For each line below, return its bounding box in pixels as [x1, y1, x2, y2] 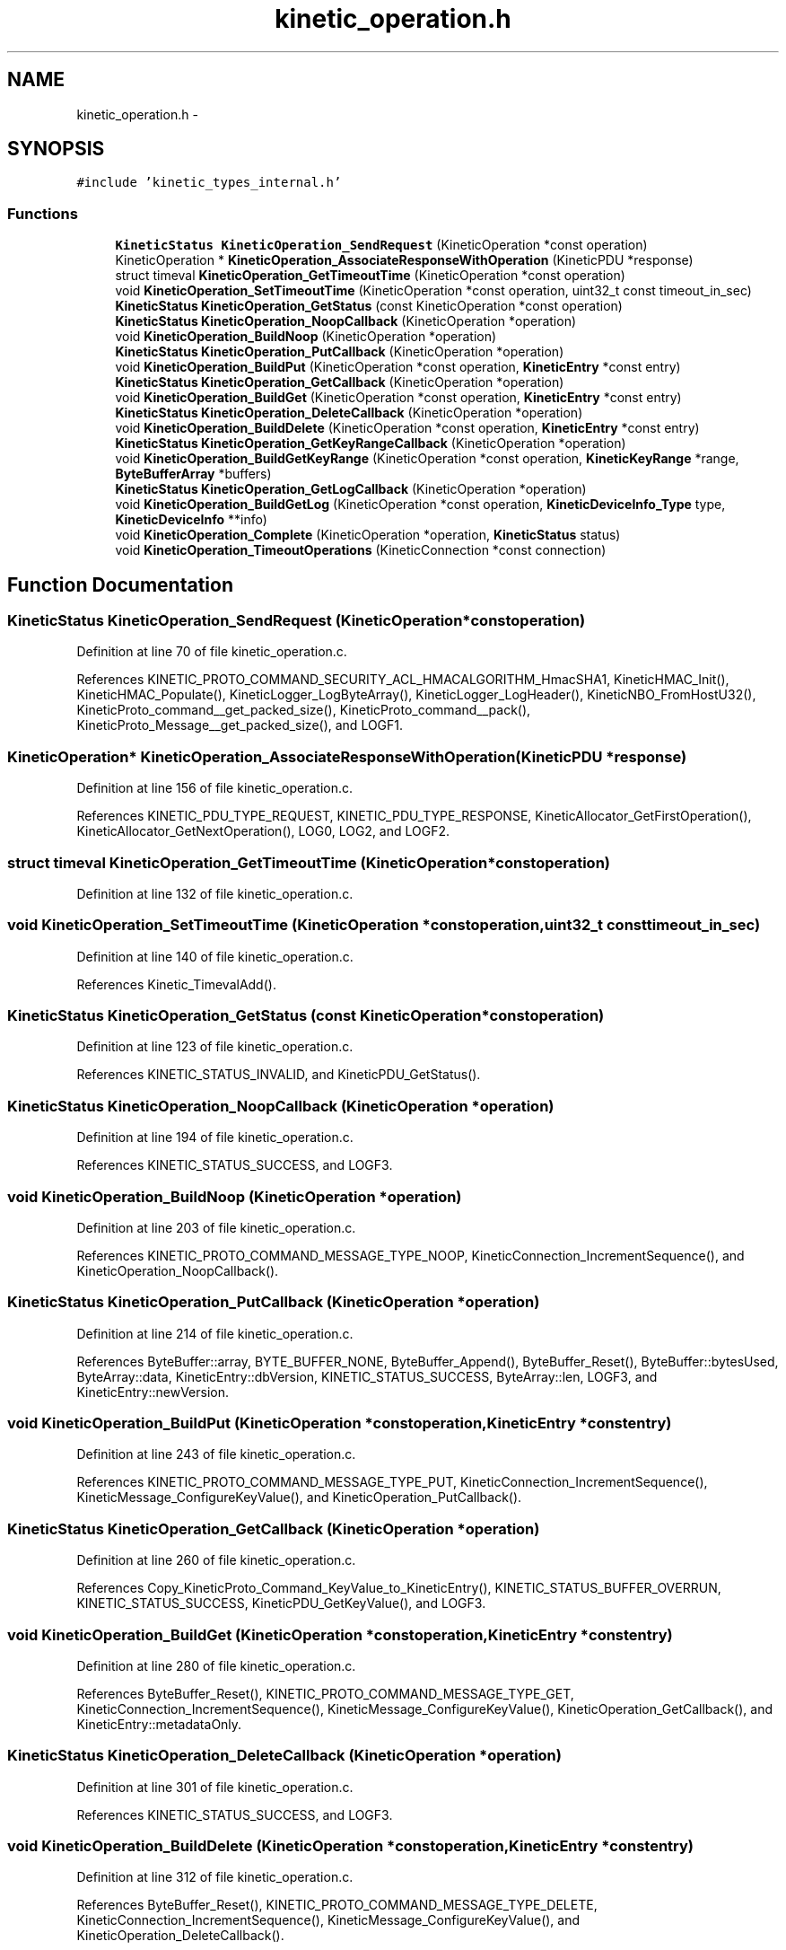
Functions [7, 204, 78, 223]
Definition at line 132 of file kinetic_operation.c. [76, 885, 354, 901]
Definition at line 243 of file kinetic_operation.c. [76, 1446, 356, 1462]
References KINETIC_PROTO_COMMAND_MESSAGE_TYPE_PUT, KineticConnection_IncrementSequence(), [76, 1474, 708, 1490]
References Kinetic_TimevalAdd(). [76, 976, 276, 992]
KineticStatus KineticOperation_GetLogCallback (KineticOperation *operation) [115, 481, 587, 497]
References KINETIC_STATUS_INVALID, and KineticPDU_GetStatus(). [76, 1067, 481, 1083]
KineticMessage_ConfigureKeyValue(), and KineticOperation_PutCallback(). [76, 1489, 522, 1506]
